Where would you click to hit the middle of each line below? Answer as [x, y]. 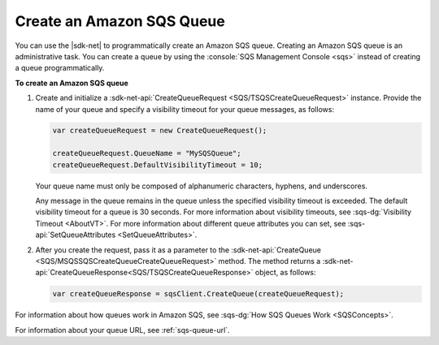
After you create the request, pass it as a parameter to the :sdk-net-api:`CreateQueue [178, 250]
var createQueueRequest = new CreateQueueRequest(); [160, 131]
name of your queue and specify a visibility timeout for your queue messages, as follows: [185, 109]
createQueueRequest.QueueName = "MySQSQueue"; [147, 153]
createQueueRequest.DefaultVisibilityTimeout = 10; [158, 165]
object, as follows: [285, 273]
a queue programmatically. [60, 68]
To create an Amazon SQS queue [72, 83]
